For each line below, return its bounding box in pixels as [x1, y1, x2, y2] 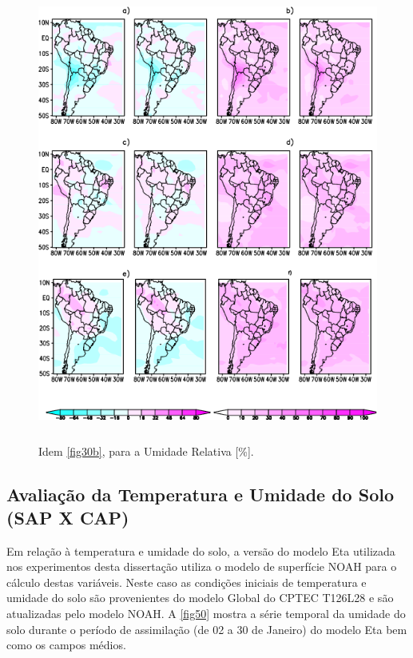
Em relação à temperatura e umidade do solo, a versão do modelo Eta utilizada [6, 542, 395, 559]
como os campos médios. [6, 636, 126, 653]
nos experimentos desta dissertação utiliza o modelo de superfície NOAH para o [6, 558, 397, 575]
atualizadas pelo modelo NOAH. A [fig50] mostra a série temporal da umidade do [6, 605, 406, 622]
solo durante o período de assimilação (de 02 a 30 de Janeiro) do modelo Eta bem [6, 620, 407, 637]
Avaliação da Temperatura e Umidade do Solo [6, 481, 394, 506]
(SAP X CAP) [6, 504, 129, 529]
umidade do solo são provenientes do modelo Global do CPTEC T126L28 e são [6, 589, 394, 606]
